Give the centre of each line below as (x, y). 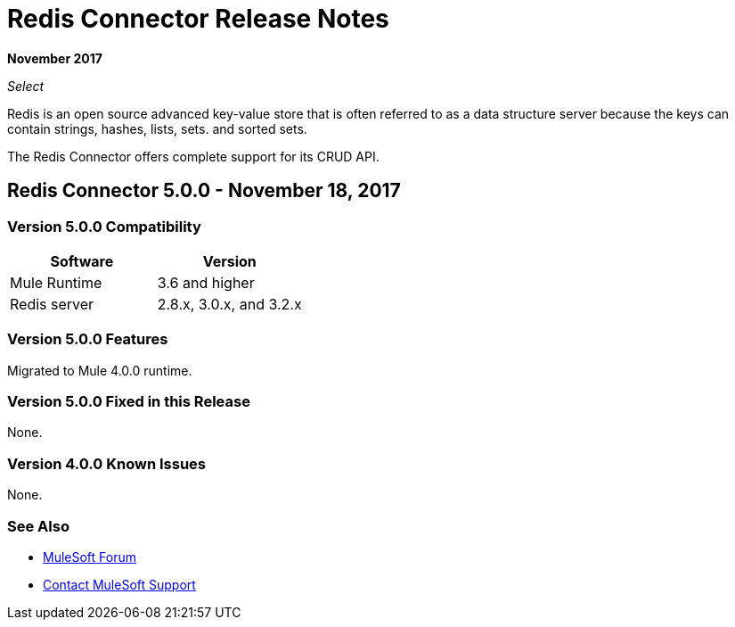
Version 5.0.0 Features (88, 339)
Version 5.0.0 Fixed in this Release (129, 402)
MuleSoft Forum (90, 557)
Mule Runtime (56, 282)
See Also (38, 526)
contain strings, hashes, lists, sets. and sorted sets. (157, 128)
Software (82, 261)
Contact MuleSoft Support (119, 584)
